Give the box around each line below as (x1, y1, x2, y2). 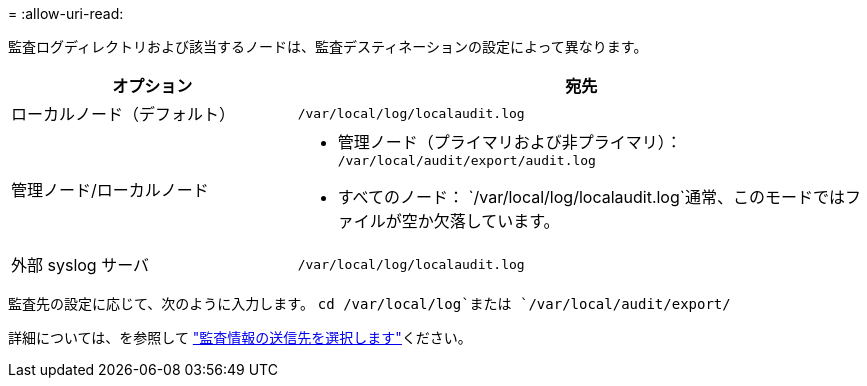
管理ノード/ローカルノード (11, 179, 209, 200)
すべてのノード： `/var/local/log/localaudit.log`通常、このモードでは (337, 187, 845, 207)
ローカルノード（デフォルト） (11, 104, 236, 124)
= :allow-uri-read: (8, 5, 124, 22)
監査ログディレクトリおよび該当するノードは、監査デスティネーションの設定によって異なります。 (8, 38, 648, 55)
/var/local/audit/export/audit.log (337, 153, 596, 168)
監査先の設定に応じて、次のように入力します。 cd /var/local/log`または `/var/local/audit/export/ (8, 295, 731, 312)
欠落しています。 (433, 211, 560, 231)
